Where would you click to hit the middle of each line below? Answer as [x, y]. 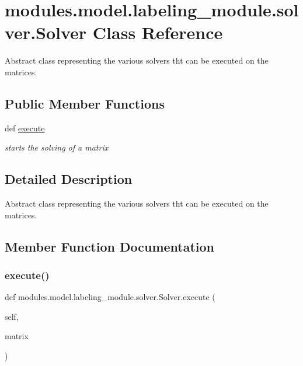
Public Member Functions [85, 103]
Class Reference [158, 32]
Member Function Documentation [110, 246]
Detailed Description [69, 179]
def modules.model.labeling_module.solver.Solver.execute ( [110, 297]
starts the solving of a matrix [57, 147]
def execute [25, 128]
